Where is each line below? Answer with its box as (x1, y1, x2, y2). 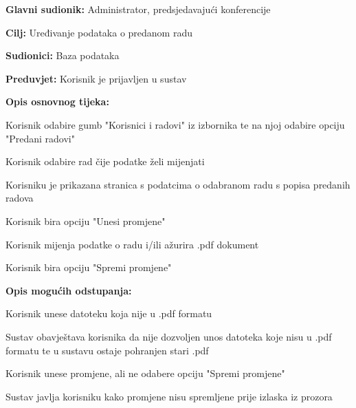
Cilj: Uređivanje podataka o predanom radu (5, 25, 192, 39)
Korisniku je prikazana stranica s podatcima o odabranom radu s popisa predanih (5, 177, 351, 191)
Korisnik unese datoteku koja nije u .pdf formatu (5, 306, 212, 321)
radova (5, 191, 34, 205)
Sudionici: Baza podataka (5, 48, 120, 63)
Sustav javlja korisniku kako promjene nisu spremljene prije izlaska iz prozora (5, 389, 333, 403)
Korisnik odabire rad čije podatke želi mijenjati (5, 154, 205, 169)
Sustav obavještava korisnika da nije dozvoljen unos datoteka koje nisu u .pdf (5, 329, 332, 343)
